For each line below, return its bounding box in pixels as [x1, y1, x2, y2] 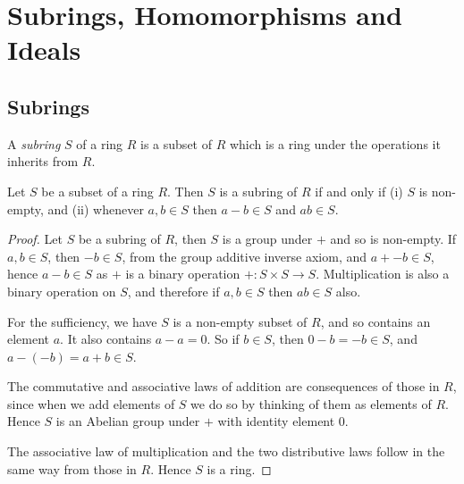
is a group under [222, 229, 313, 248]
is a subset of [140, 134, 212, 153]
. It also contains [60, 330, 152, 348]
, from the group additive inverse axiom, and [122, 246, 367, 265]
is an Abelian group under [55, 412, 200, 430]
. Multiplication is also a [316, 264, 450, 283]
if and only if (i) [315, 181, 403, 200]
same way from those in [7, 459, 137, 478]
